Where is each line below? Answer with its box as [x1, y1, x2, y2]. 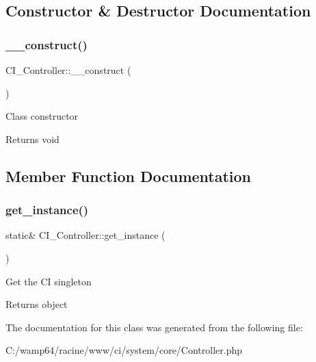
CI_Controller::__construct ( [5, 63, 131, 77]
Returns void [5, 131, 60, 146]
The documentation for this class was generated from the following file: [5, 320, 303, 334]
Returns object [5, 297, 68, 311]
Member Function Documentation [5, 165, 252, 186]
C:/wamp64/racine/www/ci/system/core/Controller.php [5, 343, 243, 357]
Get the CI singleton [5, 274, 92, 288]
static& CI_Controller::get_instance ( [5, 228, 166, 242]
